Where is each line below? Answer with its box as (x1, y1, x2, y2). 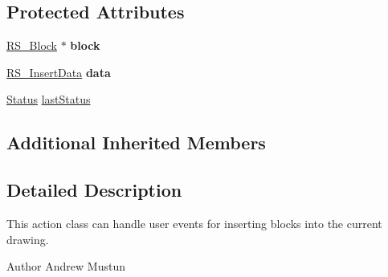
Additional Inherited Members (6, 130, 266, 155)
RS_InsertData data (6, 63, 111, 80)
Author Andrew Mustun (6, 258, 125, 275)
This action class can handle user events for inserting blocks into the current (6, 214, 382, 231)
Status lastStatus (6, 91, 91, 108)
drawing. (6, 230, 49, 247)
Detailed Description (6, 177, 182, 202)
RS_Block (6, 37, 57, 54)
